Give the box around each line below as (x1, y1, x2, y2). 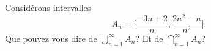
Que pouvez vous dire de (5, 32, 97, 44)
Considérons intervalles (5, 1, 91, 13)
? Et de (135, 32, 163, 44)
